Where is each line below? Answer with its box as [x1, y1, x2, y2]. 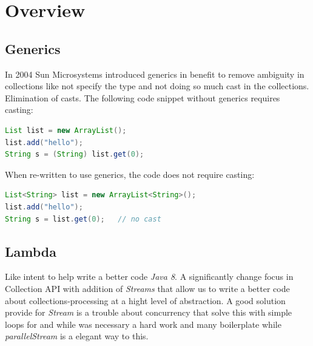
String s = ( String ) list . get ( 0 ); [5, 150, 144, 159]
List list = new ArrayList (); [5, 126, 127, 135]
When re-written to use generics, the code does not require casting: [5, 168, 255, 180]
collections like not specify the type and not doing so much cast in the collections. [5, 80, 309, 92]
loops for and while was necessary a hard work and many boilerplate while [5, 317, 281, 330]
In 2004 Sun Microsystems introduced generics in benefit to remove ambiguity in [5, 67, 305, 80]
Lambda [5, 242, 56, 260]
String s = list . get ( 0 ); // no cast [5, 214, 161, 223]
